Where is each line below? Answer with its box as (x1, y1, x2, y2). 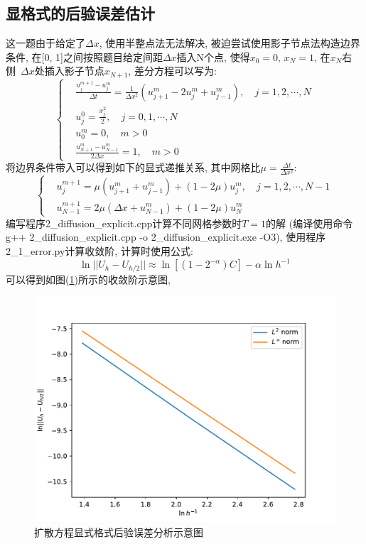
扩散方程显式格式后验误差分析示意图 (34, 524, 203, 539)
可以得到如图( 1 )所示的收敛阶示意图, (6, 271, 171, 286)
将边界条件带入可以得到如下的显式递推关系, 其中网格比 (6, 160, 261, 175)
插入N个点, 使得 (176, 49, 250, 64)
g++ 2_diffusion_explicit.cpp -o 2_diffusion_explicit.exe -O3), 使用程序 (6, 229, 326, 244)
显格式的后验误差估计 (6, 2, 155, 24)
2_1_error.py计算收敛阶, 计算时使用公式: (6, 244, 193, 259)
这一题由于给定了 (6, 36, 85, 50)
